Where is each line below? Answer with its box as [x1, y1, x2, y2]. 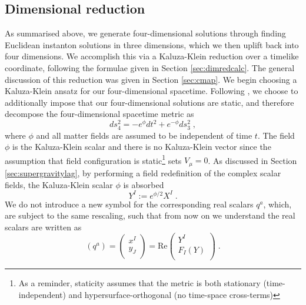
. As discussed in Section [208, 154, 297, 166]
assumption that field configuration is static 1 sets [5, 152, 182, 166]
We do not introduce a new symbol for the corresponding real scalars [5, 197, 254, 210]
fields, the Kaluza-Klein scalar [5, 178, 113, 190]
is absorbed [123, 178, 164, 190]
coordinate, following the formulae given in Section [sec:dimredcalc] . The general [5, 61, 295, 73]
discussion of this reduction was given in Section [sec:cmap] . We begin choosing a [5, 73, 297, 85]
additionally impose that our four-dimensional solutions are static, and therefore [5, 96, 294, 108]
